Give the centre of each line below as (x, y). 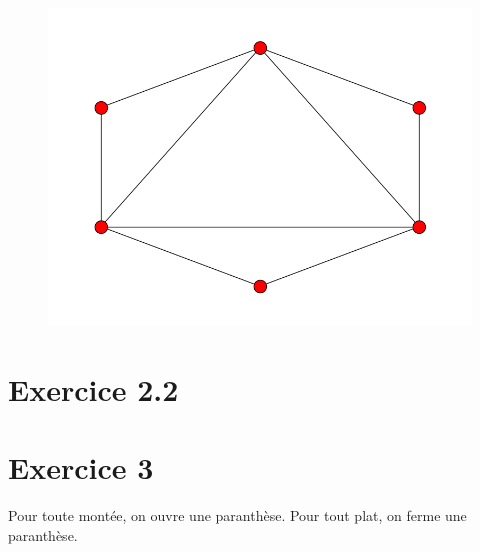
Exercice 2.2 (93, 388)
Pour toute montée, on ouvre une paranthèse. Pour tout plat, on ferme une (237, 515)
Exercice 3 (81, 467)
